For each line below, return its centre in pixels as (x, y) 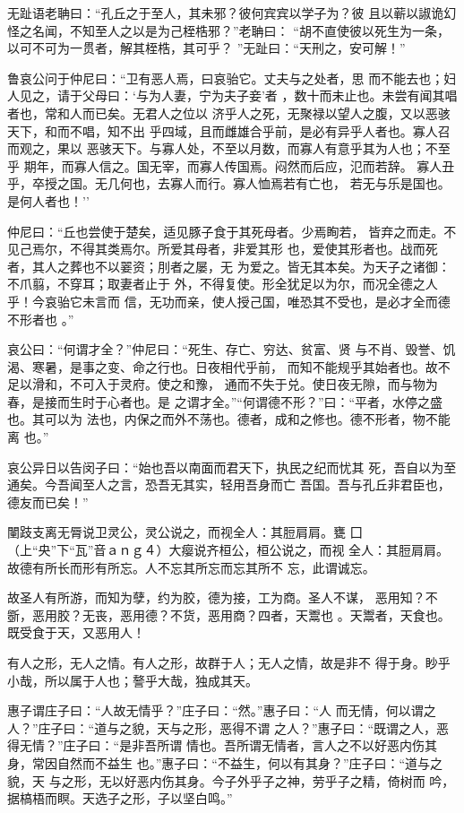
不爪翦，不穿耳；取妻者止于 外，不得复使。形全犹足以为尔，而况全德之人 (223, 284)
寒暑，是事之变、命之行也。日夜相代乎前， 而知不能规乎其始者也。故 (235, 366)
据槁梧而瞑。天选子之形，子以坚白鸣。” (120, 798)
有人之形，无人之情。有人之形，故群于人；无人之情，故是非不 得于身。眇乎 (229, 662)
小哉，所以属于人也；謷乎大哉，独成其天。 (133, 680)
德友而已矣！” (48, 502)
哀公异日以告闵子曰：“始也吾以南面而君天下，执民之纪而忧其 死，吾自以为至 (232, 467)
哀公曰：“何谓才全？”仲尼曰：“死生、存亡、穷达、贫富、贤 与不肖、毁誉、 (225, 349)
